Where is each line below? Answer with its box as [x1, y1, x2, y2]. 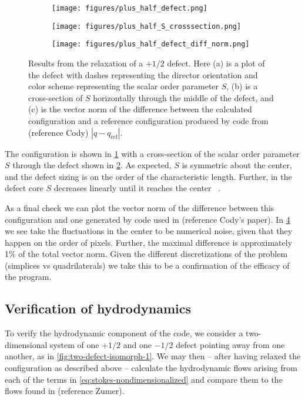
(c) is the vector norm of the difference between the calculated [28, 103, 252, 115]
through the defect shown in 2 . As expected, [12, 159, 172, 171]
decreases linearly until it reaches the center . [53, 182, 221, 194]
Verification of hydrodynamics [5, 299, 191, 318]
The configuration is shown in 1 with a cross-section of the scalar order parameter [5, 147, 300, 159]
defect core [5, 182, 43, 194]
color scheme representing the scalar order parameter [28, 80, 219, 92]
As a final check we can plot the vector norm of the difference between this [5, 201, 274, 213]
